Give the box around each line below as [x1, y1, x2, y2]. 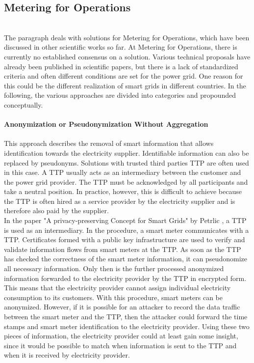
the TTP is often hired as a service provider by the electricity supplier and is [4, 195, 235, 206]
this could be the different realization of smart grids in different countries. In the [4, 80, 246, 90]
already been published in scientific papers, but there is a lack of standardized [4, 61, 238, 71]
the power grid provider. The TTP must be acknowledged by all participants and [4, 176, 248, 187]
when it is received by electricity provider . [4, 350, 130, 360]
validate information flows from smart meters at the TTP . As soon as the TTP [4, 244, 241, 254]
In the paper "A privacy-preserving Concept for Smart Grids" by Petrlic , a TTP [4, 215, 247, 225]
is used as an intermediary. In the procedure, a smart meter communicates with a [4, 224, 249, 235]
